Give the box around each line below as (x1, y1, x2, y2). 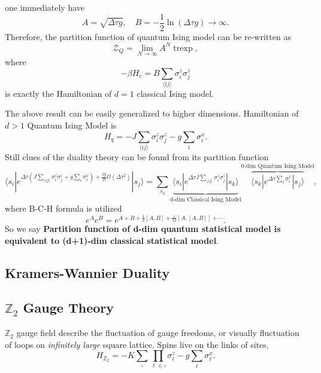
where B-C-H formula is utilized (5, 202, 122, 215)
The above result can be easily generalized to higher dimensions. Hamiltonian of (5, 107, 299, 120)
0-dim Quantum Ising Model (241, 163, 314, 170)
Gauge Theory (23, 298, 114, 317)
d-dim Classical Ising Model (169, 196, 241, 203)
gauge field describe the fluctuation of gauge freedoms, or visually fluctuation (16, 326, 299, 339)
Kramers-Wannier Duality (5, 263, 170, 282)
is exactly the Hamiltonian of (5, 87, 112, 99)
